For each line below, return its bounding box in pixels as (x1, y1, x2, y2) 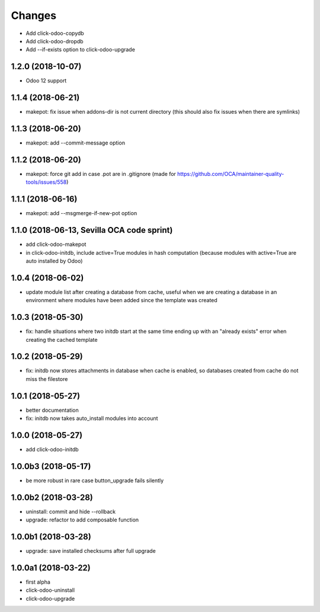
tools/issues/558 (25, 178, 67, 186)
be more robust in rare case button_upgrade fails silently (25, 477, 164, 484)
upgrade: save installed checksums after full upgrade (25, 547, 156, 555)
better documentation (25, 406, 79, 414)
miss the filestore (25, 375, 68, 382)
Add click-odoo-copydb (25, 30, 84, 37)
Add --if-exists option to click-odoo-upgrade (25, 46, 136, 53)
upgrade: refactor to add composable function (25, 516, 139, 524)
